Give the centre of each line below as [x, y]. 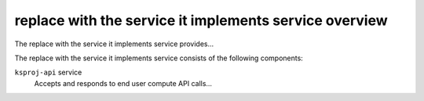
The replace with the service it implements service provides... [114, 44]
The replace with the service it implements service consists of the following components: [159, 58]
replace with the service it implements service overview [201, 20]
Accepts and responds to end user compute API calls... [123, 83]
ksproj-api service [48, 72]
